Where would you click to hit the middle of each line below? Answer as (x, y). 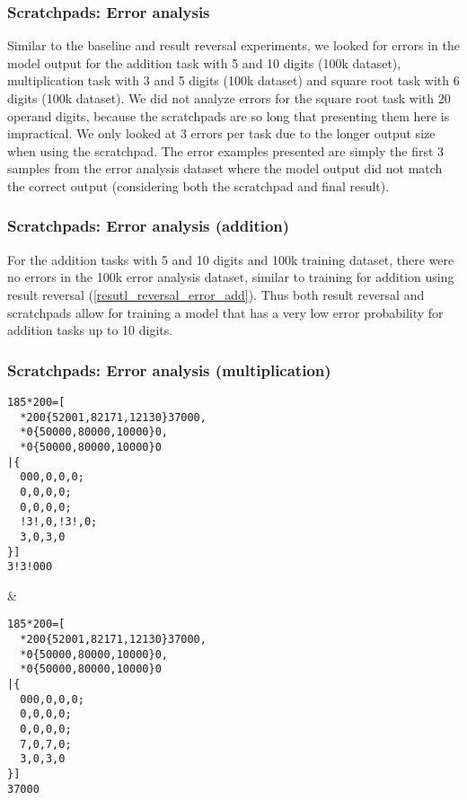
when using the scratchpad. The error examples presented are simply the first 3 (226, 150)
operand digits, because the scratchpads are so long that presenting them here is (229, 115)
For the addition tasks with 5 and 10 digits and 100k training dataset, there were (231, 259)
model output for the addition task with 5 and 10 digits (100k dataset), (204, 62)
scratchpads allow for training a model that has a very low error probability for (225, 312)
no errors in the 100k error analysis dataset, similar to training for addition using (231, 277)
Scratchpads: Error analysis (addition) (149, 226)
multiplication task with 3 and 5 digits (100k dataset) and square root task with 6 (233, 80)
